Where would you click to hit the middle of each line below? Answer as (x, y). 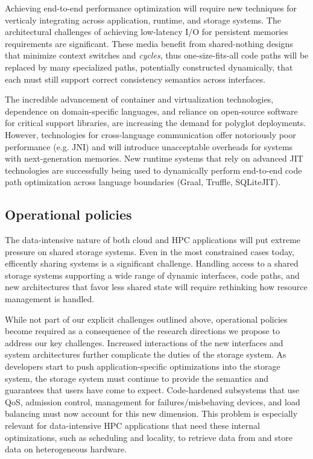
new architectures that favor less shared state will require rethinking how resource (156, 287)
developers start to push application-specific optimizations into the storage (143, 366)
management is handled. (50, 299)
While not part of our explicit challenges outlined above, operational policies (146, 319)
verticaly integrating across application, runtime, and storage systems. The (143, 20)
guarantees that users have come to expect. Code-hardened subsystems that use (152, 390)
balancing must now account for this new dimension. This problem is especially (151, 413)
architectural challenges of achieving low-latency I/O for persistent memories (147, 32)
